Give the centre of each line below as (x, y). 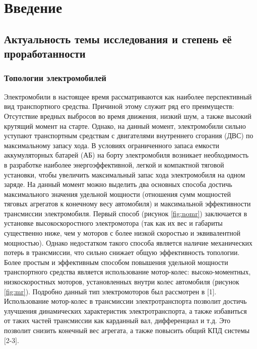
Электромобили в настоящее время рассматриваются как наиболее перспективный (128, 96)
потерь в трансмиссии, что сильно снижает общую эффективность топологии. (122, 252)
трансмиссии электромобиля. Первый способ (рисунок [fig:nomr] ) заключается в (126, 213)
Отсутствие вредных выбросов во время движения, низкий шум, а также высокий (128, 116)
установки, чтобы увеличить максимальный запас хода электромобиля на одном (125, 174)
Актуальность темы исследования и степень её (118, 39)
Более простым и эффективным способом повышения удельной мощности (116, 262)
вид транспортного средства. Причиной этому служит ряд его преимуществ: (119, 106)
